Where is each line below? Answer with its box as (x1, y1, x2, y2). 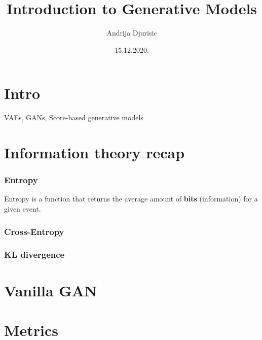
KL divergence (4, 248, 65, 261)
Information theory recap (4, 142, 185, 163)
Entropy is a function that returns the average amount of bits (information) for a (4, 193, 258, 204)
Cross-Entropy (4, 225, 64, 237)
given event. (4, 203, 41, 214)
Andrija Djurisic (106, 27, 157, 38)
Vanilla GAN (4, 280, 97, 300)
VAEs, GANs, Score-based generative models (4, 112, 143, 123)
